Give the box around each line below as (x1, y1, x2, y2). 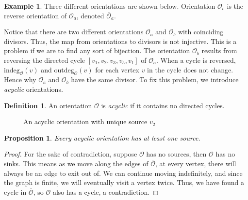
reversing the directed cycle (4, 55, 85, 65)
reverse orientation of (4, 10, 67, 20)
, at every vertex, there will (155, 158, 236, 168)
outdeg (54, 67, 74, 74)
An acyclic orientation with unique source (23, 116, 148, 127)
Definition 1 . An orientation (4, 100, 92, 110)
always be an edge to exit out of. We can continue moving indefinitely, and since (4, 168, 243, 178)
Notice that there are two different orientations (4, 27, 144, 37)
